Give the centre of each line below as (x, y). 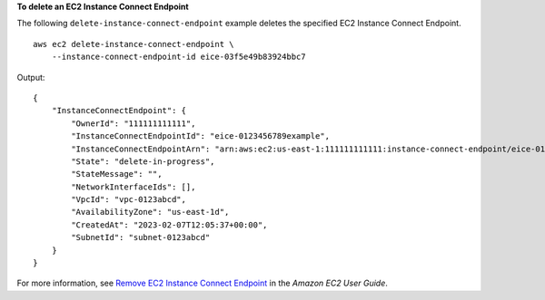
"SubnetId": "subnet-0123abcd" (141, 237)
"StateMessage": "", (117, 174)
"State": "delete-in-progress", (143, 161)
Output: (31, 77)
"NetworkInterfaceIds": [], (134, 187)
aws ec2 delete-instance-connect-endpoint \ (134, 44)
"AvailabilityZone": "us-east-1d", (150, 212)
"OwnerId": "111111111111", (134, 123)
